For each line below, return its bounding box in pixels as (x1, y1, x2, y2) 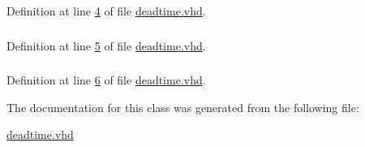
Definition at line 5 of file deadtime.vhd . (6, 37, 206, 54)
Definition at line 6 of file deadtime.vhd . (6, 71, 206, 89)
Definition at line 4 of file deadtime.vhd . (6, 2, 206, 19)
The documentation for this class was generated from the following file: (6, 98, 359, 115)
